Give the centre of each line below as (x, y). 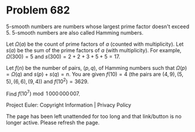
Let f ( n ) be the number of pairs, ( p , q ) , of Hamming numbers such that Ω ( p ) (97, 67)
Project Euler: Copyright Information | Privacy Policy (69, 105)
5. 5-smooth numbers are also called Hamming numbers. (75, 32)
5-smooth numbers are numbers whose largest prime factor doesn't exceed (98, 26)
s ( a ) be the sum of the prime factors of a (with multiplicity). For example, (94, 50)
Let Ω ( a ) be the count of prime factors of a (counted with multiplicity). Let (95, 44)
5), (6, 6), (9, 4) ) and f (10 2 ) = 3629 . (47, 81)
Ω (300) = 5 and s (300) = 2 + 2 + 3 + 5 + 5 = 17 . (63, 56)
